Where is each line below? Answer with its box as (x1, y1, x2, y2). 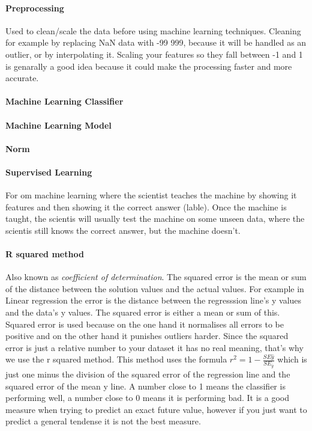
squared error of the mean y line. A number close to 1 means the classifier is (5, 379, 286, 392)
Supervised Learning (5, 165, 92, 178)
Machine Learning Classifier (5, 95, 124, 108)
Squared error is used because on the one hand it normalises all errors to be (5, 317, 284, 330)
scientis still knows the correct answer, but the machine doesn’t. (5, 224, 241, 236)
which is (277, 353, 307, 365)
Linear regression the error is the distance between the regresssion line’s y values (5, 294, 302, 307)
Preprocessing (5, 1, 64, 14)
